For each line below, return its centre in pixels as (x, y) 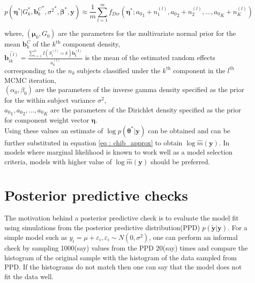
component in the (199, 70)
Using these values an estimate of (54, 130)
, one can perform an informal (193, 237)
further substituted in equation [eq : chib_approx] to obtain (94, 142)
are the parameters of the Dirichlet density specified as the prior (146, 109)
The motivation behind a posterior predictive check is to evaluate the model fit (122, 218)
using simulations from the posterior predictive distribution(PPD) (102, 228)
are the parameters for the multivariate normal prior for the (147, 33)
